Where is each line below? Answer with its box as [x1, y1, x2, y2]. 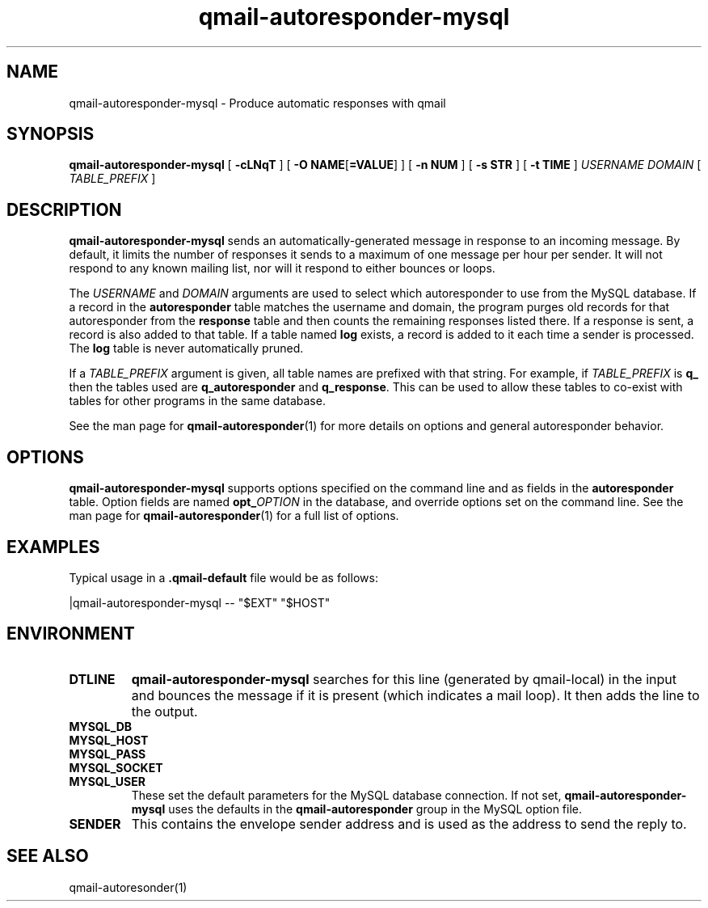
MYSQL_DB [69, 719, 133, 733]
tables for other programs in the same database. [69, 394, 326, 408]
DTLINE [69, 670, 116, 687]
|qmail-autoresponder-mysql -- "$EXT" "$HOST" [69, 595, 331, 610]
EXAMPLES [6, 536, 100, 557]
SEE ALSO [6, 846, 89, 867]
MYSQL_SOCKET [69, 760, 163, 775]
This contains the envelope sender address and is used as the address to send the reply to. [131, 815, 687, 832]
